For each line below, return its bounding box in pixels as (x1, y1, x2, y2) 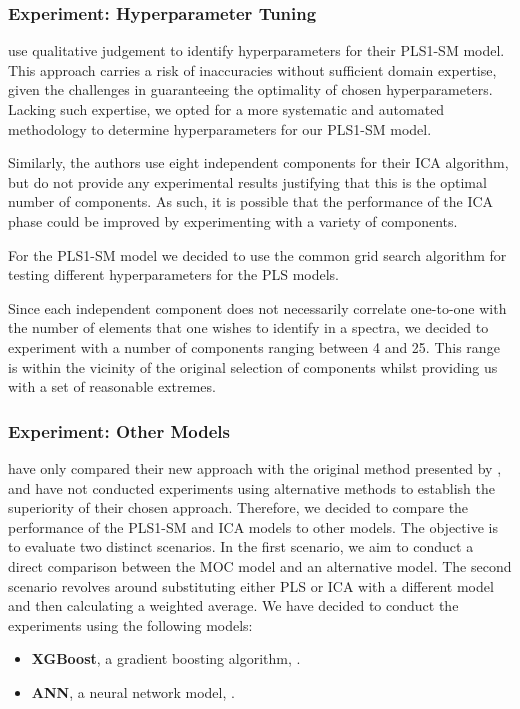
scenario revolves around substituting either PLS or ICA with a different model (8, 575, 494, 596)
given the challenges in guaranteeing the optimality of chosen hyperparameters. (8, 79, 493, 100)
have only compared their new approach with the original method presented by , (8, 457, 502, 478)
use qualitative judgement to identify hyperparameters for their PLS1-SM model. (8, 40, 505, 61)
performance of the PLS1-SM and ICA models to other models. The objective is (8, 516, 498, 537)
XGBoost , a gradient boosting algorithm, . (31, 648, 301, 669)
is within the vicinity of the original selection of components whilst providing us (8, 356, 498, 377)
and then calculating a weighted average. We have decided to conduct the (8, 595, 459, 616)
